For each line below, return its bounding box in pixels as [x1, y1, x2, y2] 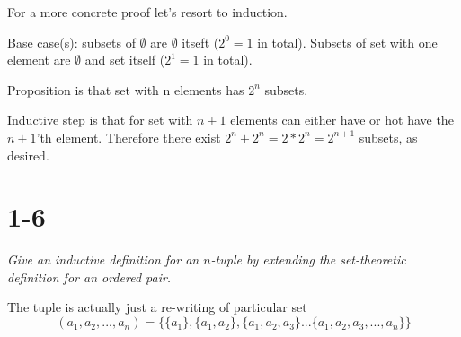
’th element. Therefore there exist [36, 127, 221, 146]
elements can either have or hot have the [230, 110, 454, 129]
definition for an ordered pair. [7, 267, 172, 286]
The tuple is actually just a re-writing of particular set [7, 298, 307, 316]
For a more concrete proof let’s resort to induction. [7, 3, 288, 21]
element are [7, 50, 71, 69]
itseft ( [182, 32, 219, 51]
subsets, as [359, 127, 418, 146]
